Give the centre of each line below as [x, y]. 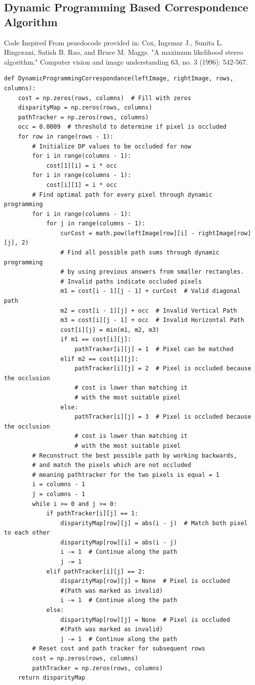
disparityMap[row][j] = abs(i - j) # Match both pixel [154, 523]
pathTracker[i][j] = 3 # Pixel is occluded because [163, 417]
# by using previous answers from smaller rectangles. [152, 272]
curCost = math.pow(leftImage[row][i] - [127, 233]
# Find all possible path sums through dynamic [140, 253]
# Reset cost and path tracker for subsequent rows [119, 649]
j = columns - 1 [59, 494]
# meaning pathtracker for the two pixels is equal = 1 [126, 475]
